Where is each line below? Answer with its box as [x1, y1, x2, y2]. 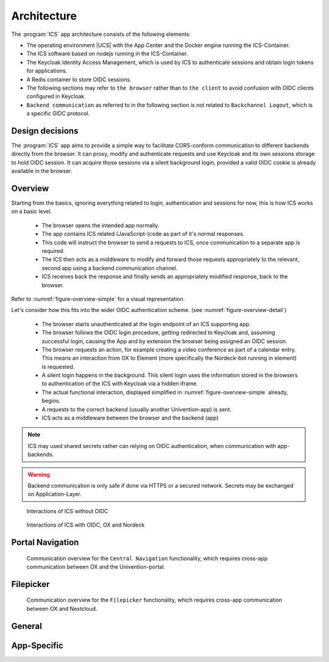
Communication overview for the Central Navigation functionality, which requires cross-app [26, 555, 268, 562]
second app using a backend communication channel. [41, 264, 178, 271]
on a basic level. [11, 208, 52, 215]
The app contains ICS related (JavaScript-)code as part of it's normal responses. [41, 230, 245, 238]
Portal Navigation [11, 537, 79, 547]
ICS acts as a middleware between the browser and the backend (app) [41, 415, 219, 422]
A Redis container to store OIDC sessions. [26, 76, 132, 83]
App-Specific [11, 640, 64, 650]
